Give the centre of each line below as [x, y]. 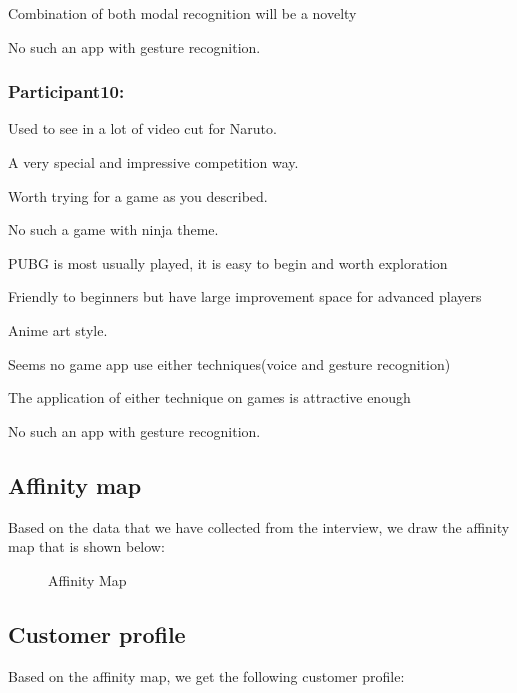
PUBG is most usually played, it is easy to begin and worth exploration [228, 262]
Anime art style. [58, 329]
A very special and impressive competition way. [153, 162]
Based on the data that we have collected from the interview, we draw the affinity [259, 526]
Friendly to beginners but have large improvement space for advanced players [245, 296]
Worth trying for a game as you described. [138, 195]
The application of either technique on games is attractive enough [209, 397]
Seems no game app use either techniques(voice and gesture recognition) [229, 363]
